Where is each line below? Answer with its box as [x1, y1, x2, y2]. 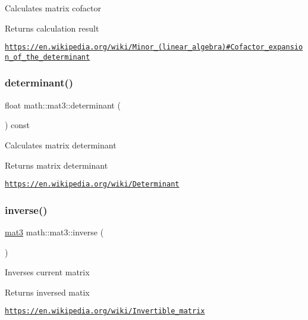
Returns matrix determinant [5, 159, 108, 171]
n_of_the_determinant [5, 52, 90, 61]
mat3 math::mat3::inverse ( [5, 225, 104, 238]
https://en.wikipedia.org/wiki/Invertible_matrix [5, 307, 205, 316]
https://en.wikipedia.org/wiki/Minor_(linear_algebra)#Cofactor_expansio [5, 43, 303, 52]
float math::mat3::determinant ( [5, 98, 121, 111]
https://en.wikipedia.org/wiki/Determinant [5, 180, 180, 189]
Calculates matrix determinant [5, 138, 117, 151]
